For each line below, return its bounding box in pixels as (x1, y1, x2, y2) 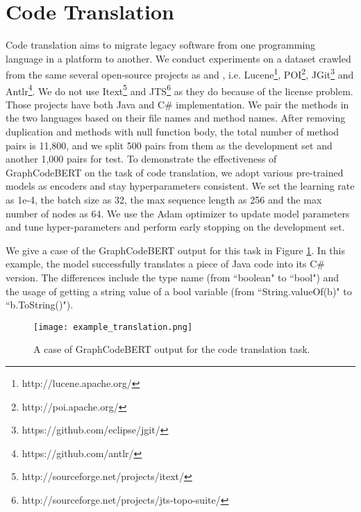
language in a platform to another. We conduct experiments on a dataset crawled (6, 51, 351, 65)
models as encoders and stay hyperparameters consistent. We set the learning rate (6, 179, 355, 193)
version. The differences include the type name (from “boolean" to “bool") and (6, 270, 339, 284)
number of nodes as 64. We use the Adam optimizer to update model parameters (6, 206, 350, 220)
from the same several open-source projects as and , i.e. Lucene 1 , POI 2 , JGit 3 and (6, 65, 354, 81)
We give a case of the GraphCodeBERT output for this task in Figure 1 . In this (6, 242, 345, 257)
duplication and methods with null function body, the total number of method (6, 124, 339, 138)
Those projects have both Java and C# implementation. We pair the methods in (6, 97, 349, 111)
